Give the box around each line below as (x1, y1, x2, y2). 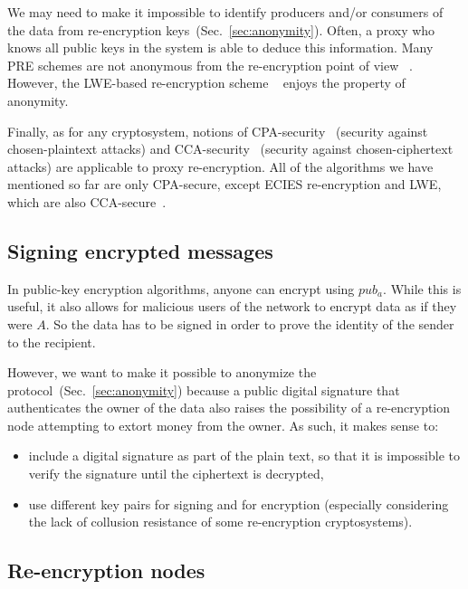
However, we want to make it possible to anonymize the (7, 363, 317, 382)
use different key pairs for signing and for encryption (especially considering (28, 494, 449, 513)
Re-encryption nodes (7, 556, 205, 584)
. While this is (383, 279, 462, 298)
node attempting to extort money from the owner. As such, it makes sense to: (7, 415, 439, 434)
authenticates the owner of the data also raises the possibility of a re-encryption (7, 398, 451, 417)
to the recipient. (7, 332, 96, 351)
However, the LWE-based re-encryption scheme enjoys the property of (7, 73, 406, 92)
